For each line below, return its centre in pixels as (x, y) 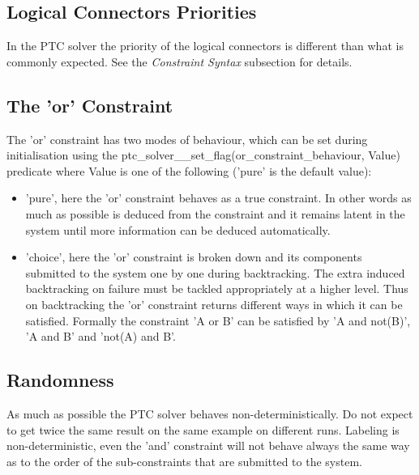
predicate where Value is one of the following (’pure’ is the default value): (189, 170)
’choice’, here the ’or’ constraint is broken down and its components (194, 257)
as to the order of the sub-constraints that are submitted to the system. (184, 461)
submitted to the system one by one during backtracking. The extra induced (215, 272)
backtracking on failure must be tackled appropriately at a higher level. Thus (217, 288)
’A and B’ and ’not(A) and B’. (100, 336)
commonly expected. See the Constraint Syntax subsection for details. (180, 61)
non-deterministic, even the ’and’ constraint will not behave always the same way (208, 445)
